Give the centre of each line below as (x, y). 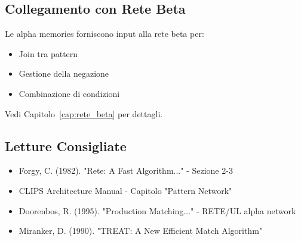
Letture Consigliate (66, 145)
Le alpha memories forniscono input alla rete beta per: (105, 34)
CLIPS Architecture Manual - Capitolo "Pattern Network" (125, 190)
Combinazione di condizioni (69, 93)
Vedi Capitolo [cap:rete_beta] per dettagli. (84, 113)
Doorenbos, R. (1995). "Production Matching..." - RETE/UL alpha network (157, 210)
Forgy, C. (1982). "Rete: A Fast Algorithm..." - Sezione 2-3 (126, 170)
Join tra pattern (48, 53)
